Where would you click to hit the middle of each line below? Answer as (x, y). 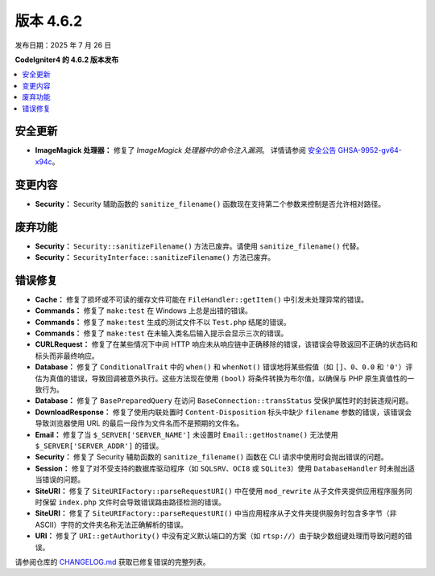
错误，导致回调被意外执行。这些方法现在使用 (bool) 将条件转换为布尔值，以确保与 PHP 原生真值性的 (238, 378)
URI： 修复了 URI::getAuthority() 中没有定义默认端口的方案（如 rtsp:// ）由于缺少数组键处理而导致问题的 (220, 536)
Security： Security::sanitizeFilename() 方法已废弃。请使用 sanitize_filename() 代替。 (199, 246)
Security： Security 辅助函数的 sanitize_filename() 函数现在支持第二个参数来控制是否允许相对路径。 (210, 204)
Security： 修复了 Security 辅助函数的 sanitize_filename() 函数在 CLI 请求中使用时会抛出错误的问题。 (211, 457)
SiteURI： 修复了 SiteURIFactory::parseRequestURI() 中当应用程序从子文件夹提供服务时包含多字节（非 (216, 513)
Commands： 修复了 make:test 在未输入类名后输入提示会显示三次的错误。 (162, 333)
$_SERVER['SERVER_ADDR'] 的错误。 (99, 446)
